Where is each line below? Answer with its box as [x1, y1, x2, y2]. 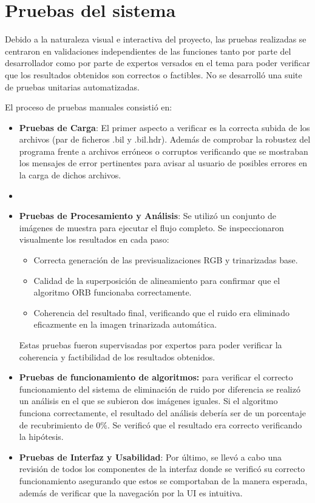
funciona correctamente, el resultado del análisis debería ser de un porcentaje [19, 406, 307, 419]
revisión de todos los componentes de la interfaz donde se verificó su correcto [19, 462, 305, 475]
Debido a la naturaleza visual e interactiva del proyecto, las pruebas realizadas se [5, 33, 307, 46]
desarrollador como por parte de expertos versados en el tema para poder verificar [5, 56, 310, 69]
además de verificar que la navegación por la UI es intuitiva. [19, 486, 243, 499]
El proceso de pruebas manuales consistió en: [5, 101, 172, 113]
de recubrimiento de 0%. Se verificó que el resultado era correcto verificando [19, 418, 302, 431]
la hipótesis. [19, 430, 64, 443]
